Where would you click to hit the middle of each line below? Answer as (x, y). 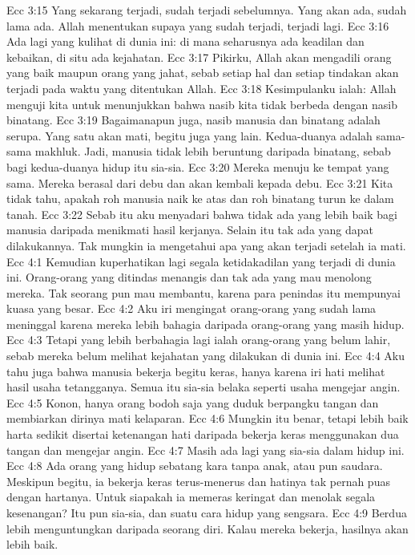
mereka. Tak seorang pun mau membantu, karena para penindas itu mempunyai (203, 292)
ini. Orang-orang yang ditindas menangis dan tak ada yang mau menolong (189, 277)
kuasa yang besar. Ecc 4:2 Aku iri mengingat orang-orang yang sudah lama (191, 308)
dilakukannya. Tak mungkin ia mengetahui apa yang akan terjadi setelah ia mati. (206, 245)
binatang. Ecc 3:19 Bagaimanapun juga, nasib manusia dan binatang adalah (193, 120)
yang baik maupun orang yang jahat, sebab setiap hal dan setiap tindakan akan (203, 73)
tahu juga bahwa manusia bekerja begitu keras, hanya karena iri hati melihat (196, 371)
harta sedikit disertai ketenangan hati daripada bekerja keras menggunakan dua (203, 434)
